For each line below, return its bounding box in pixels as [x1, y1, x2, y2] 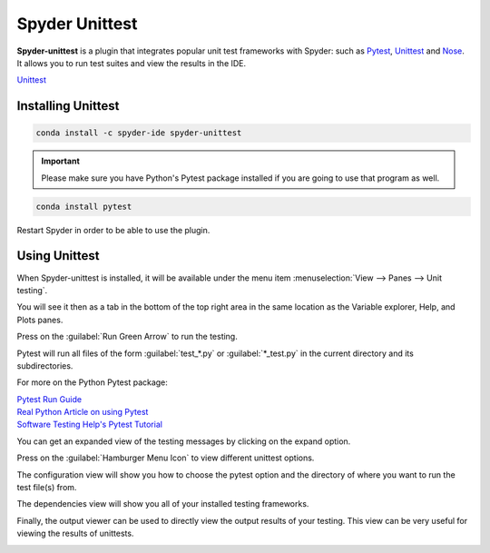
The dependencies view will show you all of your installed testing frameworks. [16, 499, 309, 509]
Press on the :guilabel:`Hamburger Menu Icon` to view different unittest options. [16, 452, 315, 463]
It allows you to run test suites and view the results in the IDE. [16, 57, 247, 68]
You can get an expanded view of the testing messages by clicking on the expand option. [16, 436, 351, 447]
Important [41, 155, 81, 167]
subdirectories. [16, 360, 73, 371]
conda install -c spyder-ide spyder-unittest [35, 128, 242, 138]
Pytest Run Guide [16, 393, 82, 404]
